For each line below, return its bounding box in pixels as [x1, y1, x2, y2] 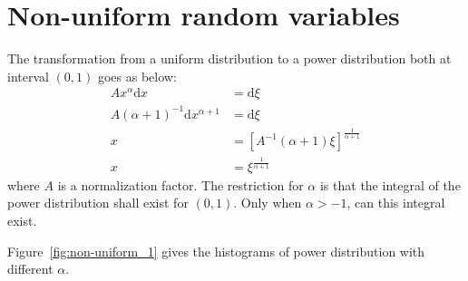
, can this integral [346, 193, 445, 212]
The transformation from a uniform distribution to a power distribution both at [7, 49, 452, 68]
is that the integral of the [319, 175, 461, 194]
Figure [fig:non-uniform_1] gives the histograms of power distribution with [7, 241, 425, 260]
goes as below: [97, 66, 177, 85]
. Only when [233, 193, 302, 212]
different [7, 259, 54, 278]
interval [7, 66, 49, 85]
